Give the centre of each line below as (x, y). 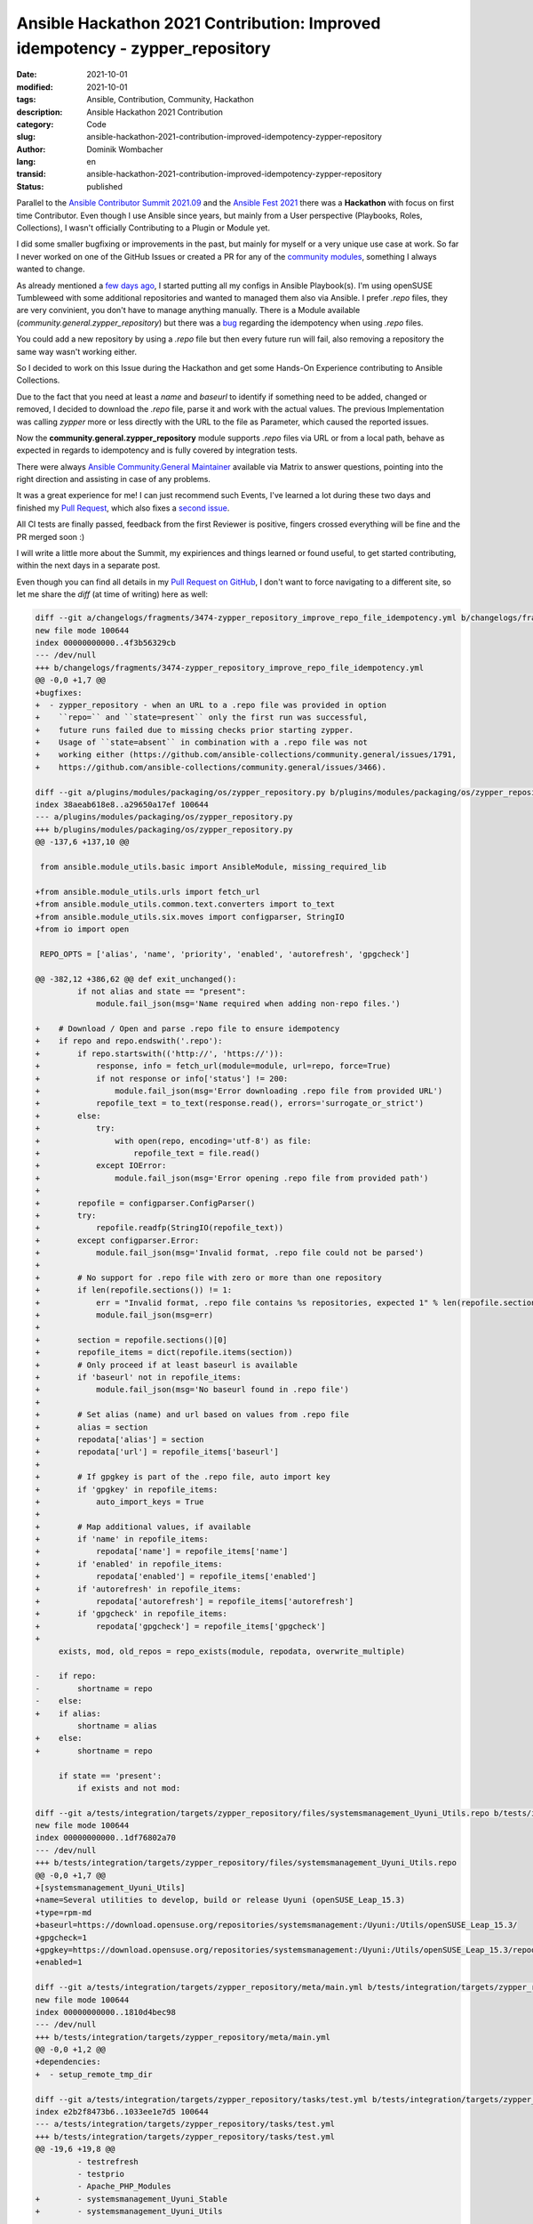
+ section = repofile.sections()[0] (131, 1340)
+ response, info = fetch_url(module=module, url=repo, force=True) (213, 1066)
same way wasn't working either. (77, 351)
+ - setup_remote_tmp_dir (94, 2074)
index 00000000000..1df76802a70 (106, 1838)
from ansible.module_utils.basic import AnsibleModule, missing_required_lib (213, 866)
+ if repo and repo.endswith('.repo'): (129, 1041)
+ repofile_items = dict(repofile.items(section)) (164, 1353)
